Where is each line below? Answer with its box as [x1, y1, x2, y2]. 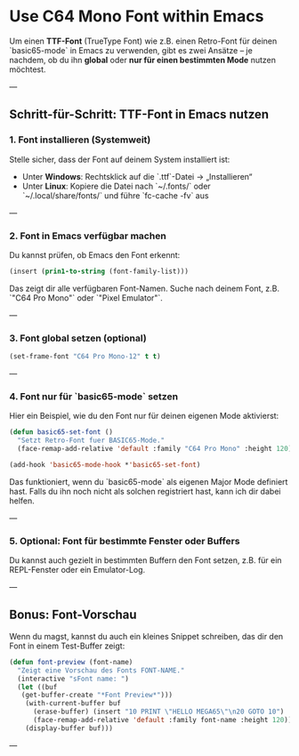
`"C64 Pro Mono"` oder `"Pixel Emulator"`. [9, 292, 163, 303]
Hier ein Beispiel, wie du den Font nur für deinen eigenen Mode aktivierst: [9, 411, 279, 422]
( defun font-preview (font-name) [9, 657, 133, 666]
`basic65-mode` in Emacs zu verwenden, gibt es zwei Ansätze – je [9, 44, 254, 55]
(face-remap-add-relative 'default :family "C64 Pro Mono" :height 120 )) [17, 445, 296, 454]
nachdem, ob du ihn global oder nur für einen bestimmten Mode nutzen [9, 54, 276, 65]
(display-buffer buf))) [25, 723, 114, 733]
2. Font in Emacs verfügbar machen [9, 229, 166, 242]
